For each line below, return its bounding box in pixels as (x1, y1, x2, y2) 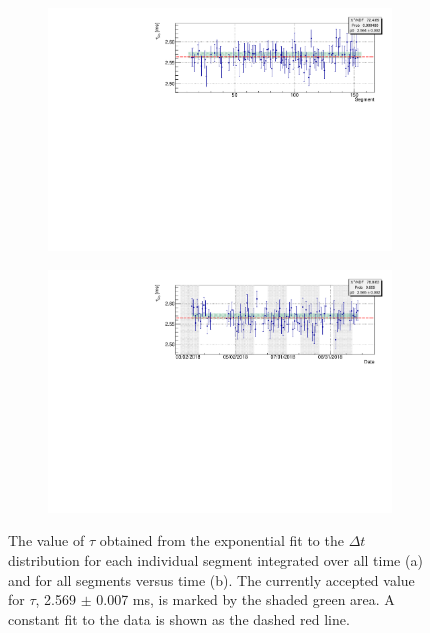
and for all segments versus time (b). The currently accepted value (8, 569, 415, 590)
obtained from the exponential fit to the (99, 530, 344, 551)
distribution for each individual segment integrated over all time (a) (8, 550, 423, 570)
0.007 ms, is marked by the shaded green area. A (96, 589, 395, 610)
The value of (8, 530, 85, 551)
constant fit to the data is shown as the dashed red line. (8, 608, 350, 629)
